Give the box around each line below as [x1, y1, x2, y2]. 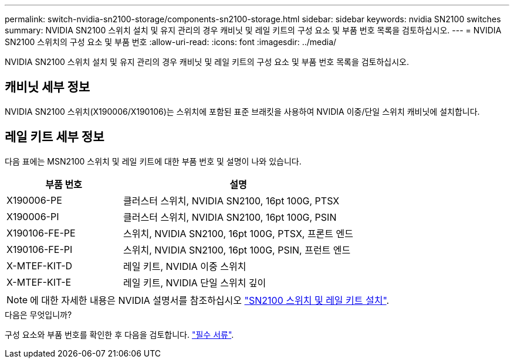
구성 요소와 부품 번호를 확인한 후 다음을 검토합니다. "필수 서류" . [5, 329, 234, 340]
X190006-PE [6, 194, 62, 206]
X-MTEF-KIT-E [6, 276, 72, 288]
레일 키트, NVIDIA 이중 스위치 [123, 260, 246, 272]
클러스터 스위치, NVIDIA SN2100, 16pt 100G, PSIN [123, 211, 337, 223]
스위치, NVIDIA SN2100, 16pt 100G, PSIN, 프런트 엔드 [123, 244, 351, 256]
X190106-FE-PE [6, 227, 76, 239]
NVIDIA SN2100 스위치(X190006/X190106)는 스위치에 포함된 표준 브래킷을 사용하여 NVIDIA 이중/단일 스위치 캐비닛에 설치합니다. [5, 106, 480, 117]
